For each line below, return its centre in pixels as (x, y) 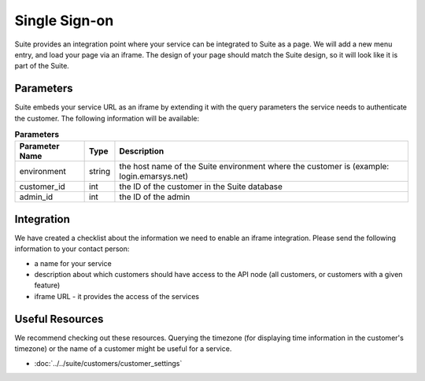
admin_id (36, 197)
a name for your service (73, 263)
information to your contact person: (72, 249)
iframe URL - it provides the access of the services (117, 296)
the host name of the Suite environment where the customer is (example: (254, 167)
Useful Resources (59, 319)
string (100, 172)
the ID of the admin (155, 197)
